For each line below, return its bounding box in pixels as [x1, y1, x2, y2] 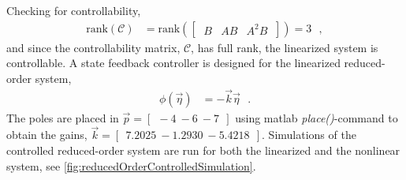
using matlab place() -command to [235, 109, 398, 126]
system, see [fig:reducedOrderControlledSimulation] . [6, 157, 256, 174]
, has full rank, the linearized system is [191, 39, 378, 55]
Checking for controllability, [6, 2, 141, 18]
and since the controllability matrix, [6, 39, 181, 55]
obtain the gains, [6, 126, 88, 143]
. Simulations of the [262, 126, 356, 143]
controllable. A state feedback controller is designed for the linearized [6, 54, 341, 71]
